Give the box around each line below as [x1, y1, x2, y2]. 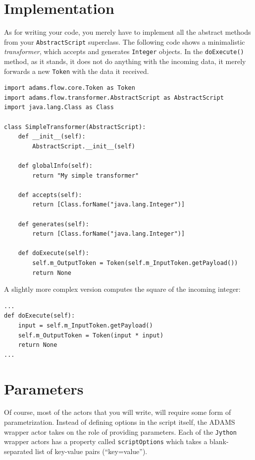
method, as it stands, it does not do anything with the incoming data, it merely [4, 56, 246, 66]
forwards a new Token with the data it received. [4, 66, 149, 76]
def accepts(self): [18, 191, 82, 198]
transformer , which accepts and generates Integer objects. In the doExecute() [4, 46, 244, 57]
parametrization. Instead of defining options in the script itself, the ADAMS [4, 417, 235, 427]
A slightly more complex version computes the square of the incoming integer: [4, 284, 241, 294]
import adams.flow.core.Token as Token [4, 84, 135, 92]
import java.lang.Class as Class [4, 104, 114, 111]
